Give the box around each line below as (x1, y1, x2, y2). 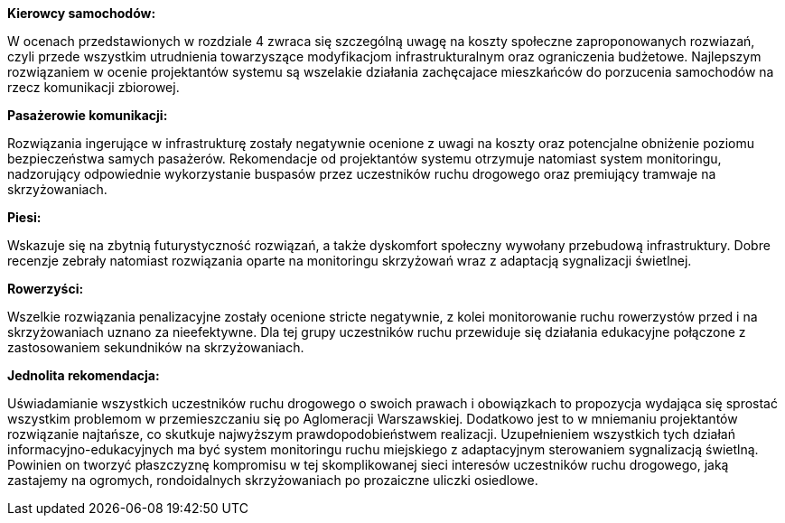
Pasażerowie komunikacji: (7, 107, 168, 123)
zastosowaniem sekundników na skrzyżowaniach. (7, 340, 304, 355)
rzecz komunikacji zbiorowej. (7, 79, 180, 95)
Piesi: (7, 210, 42, 225)
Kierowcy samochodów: (7, 5, 156, 21)
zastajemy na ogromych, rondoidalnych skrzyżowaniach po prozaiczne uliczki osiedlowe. (7, 472, 538, 488)
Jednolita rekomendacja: (7, 368, 160, 383)
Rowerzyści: (7, 281, 84, 296)
